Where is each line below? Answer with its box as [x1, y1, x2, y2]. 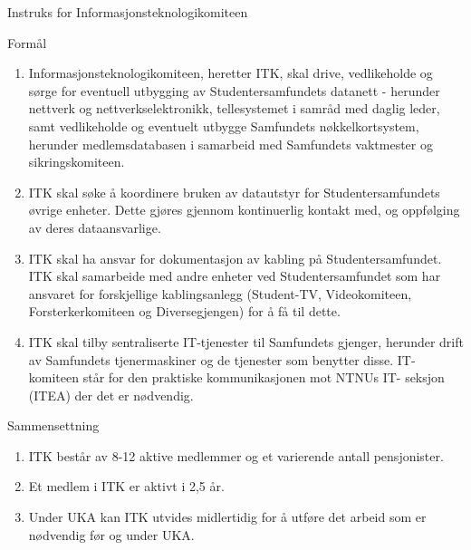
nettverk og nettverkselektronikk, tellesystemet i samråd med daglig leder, [28, 99, 440, 118]
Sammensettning [7, 416, 100, 435]
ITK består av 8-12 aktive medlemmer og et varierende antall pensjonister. [28, 446, 444, 465]
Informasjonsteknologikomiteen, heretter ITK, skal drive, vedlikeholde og [28, 63, 433, 82]
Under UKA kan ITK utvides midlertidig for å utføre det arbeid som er [28, 507, 427, 526]
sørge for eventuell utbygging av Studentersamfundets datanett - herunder [28, 81, 440, 100]
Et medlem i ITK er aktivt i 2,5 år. [28, 477, 225, 496]
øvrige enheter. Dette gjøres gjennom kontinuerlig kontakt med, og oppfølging [28, 200, 460, 219]
